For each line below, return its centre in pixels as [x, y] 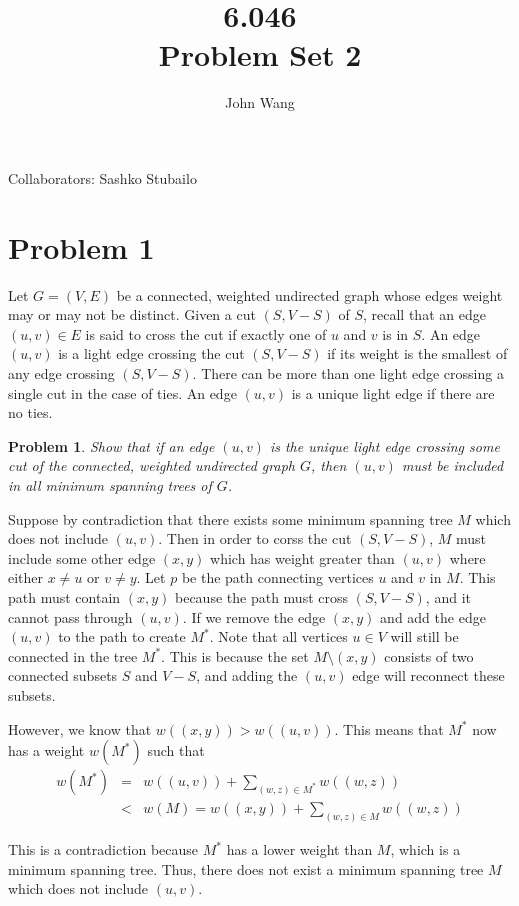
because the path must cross [261, 596]
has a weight [46, 750]
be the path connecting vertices [277, 577]
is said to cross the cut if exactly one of [206, 333]
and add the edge [433, 616]
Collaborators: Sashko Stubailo [102, 177]
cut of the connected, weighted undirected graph [151, 465]
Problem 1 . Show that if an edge [111, 445]
